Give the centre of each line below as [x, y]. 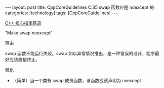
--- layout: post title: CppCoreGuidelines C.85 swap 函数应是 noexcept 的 [80, 7]
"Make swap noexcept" [29, 33]
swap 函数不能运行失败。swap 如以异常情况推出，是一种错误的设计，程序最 [82, 53]
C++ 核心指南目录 [23, 23]
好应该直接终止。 [22, 59]
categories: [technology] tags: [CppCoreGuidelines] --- [61, 13]
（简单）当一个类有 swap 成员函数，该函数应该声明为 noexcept [77, 80]
